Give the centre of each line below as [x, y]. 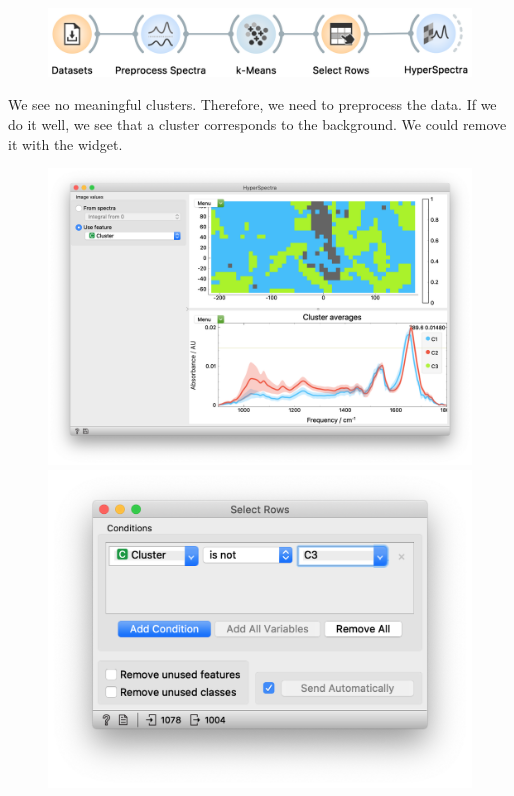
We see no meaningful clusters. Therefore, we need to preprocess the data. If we [252, 104]
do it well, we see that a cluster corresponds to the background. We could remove [257, 123]
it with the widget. [65, 143]
